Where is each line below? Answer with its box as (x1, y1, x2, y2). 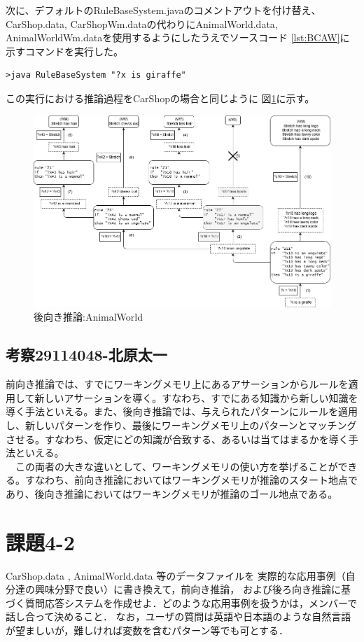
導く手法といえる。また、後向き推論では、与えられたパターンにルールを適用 (6, 404, 358, 419)
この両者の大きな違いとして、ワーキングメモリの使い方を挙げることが (15, 459, 338, 473)
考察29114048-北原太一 (6, 344, 167, 365)
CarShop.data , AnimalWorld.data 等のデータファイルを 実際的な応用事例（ (6, 568, 346, 582)
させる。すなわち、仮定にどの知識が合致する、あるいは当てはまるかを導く (6, 431, 349, 446)
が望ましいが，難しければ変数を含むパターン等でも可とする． (6, 623, 289, 638)
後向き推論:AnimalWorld (34, 309, 143, 324)
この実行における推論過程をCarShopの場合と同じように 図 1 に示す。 (6, 90, 315, 105)
